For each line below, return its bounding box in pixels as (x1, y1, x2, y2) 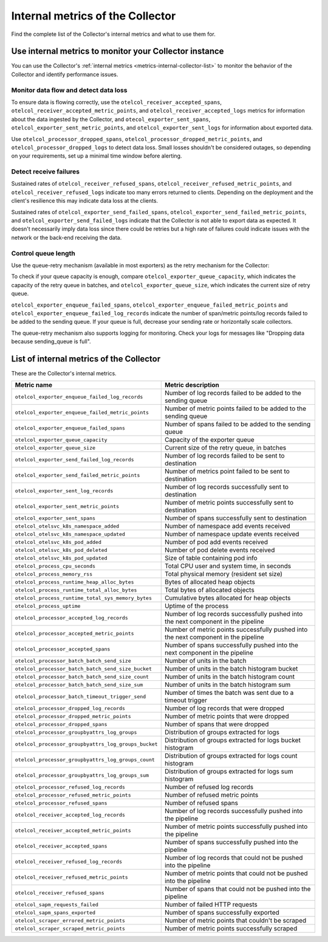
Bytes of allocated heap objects (164, 578, 255, 587)
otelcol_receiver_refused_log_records (15, 858, 123, 865)
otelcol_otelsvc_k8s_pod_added (15, 539, 101, 545)
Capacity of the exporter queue (164, 436, 255, 444)
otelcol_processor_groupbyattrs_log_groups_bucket (15, 741, 158, 747)
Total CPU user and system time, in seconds (164, 562, 292, 570)
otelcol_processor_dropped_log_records (15, 705, 126, 711)
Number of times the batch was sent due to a (164, 688, 294, 697)
